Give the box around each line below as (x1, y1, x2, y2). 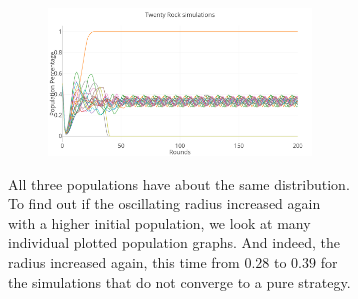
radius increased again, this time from (8, 251, 240, 272)
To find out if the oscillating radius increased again (8, 193, 321, 214)
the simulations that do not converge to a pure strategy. (8, 271, 351, 292)
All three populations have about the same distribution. (8, 173, 350, 194)
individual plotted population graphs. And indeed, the (8, 232, 340, 253)
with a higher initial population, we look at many (8, 212, 311, 233)
